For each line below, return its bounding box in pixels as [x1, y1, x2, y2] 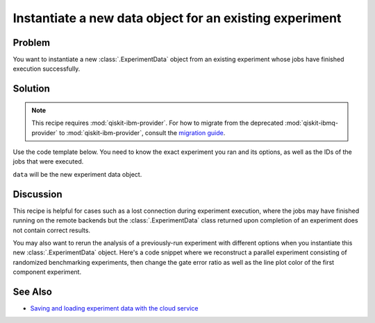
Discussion [12, 188, 62, 200]
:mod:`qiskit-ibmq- [285, 119, 338, 128]
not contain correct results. [12, 226, 90, 234]
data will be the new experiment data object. [12, 170, 142, 178]
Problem [12, 37, 51, 49]
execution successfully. [12, 64, 81, 73]
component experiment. [12, 268, 82, 277]
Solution [12, 83, 50, 95]
